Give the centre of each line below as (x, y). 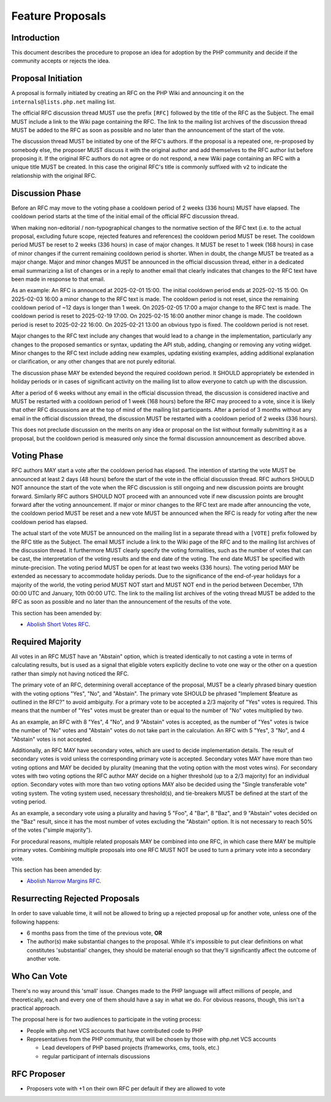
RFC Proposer (38, 1073)
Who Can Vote (39, 977)
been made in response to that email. (58, 279)
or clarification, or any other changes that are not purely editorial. (94, 362)
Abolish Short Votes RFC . (59, 625)
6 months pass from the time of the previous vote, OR (94, 933)
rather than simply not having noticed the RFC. (70, 674)
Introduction (36, 38)
